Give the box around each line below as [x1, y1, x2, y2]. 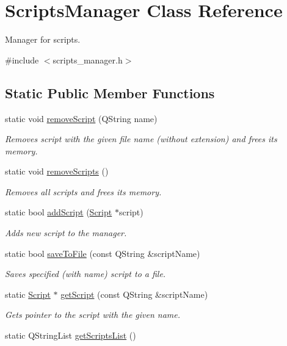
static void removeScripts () [5, 165, 109, 178]
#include [5, 53, 39, 66]
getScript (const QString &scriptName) [60, 287, 208, 300]
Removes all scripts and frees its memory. [5, 185, 162, 198]
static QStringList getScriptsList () [5, 329, 136, 342]
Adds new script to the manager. [5, 226, 127, 239]
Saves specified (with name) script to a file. [5, 267, 166, 280]
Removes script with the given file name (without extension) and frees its [5, 132, 277, 145]
